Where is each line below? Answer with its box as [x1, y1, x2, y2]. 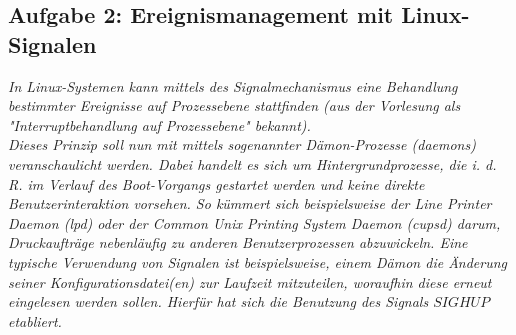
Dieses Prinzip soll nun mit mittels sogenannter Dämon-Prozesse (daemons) [8, 134, 476, 155]
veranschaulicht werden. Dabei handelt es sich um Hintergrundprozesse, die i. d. [8, 153, 497, 174]
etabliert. [8, 310, 62, 331]
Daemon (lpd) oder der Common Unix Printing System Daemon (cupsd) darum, [8, 212, 501, 233]
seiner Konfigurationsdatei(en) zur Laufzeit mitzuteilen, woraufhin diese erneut [8, 271, 492, 292]
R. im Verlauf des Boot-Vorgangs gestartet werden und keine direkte [8, 173, 425, 194]
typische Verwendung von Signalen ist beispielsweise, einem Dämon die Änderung [8, 251, 508, 272]
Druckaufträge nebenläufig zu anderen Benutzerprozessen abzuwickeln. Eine [8, 232, 468, 253]
